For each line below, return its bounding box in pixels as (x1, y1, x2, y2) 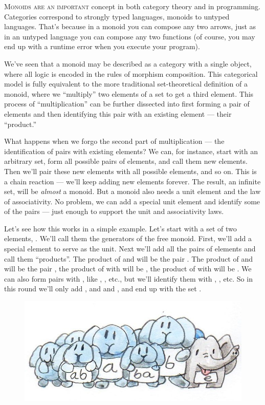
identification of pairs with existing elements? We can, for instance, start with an (4, 145, 258, 156)
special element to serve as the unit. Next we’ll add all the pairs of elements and (4, 243, 256, 254)
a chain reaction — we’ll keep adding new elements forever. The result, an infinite (4, 176, 261, 186)
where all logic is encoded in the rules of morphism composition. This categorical (4, 68, 258, 79)
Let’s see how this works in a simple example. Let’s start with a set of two (4, 223, 237, 233)
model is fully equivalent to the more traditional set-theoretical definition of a (4, 78, 248, 89)
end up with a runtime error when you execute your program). (4, 41, 200, 52)
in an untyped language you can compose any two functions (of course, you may (4, 31, 255, 41)
